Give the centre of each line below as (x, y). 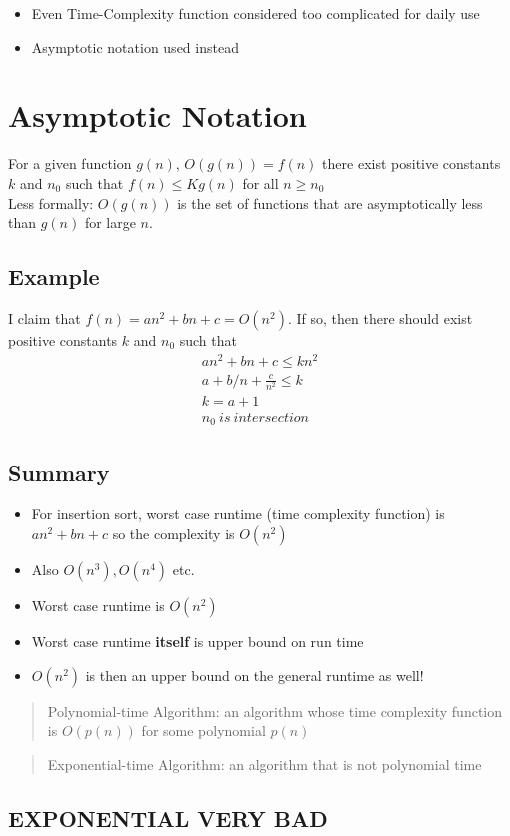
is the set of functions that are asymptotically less (330, 202)
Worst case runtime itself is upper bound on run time (197, 641)
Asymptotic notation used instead (135, 46)
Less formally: (51, 202)
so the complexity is (173, 533)
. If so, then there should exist (380, 317)
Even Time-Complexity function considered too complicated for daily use (255, 13)
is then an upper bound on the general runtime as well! (254, 674)
